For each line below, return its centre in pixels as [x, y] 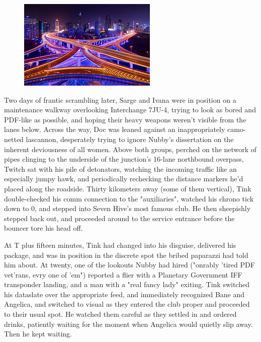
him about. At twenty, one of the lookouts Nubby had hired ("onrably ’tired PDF [129, 265]
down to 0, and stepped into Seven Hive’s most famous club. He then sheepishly [127, 208]
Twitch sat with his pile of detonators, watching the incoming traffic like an [120, 168]
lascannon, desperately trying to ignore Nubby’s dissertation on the [130, 139]
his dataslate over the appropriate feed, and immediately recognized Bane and [124, 294]
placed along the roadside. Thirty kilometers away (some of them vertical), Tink [128, 188]
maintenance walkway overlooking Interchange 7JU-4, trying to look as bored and [130, 110]
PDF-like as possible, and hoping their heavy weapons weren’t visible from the [125, 119]
